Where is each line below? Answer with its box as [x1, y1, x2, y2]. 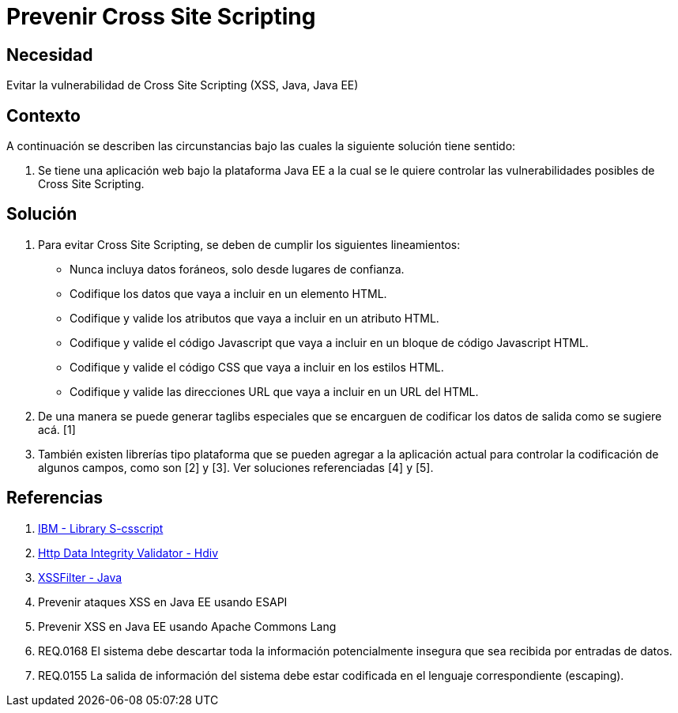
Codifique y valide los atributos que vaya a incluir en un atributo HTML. [70, 311, 439, 325]
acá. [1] [38, 422, 76, 436]
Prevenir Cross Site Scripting [6, 3, 316, 30]
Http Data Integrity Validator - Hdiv [38, 545, 219, 560]
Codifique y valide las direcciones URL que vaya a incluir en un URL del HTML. [70, 384, 479, 398]
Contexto [6, 105, 81, 126]
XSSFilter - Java [38, 570, 122, 584]
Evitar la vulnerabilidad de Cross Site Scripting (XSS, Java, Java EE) [6, 78, 359, 92]
